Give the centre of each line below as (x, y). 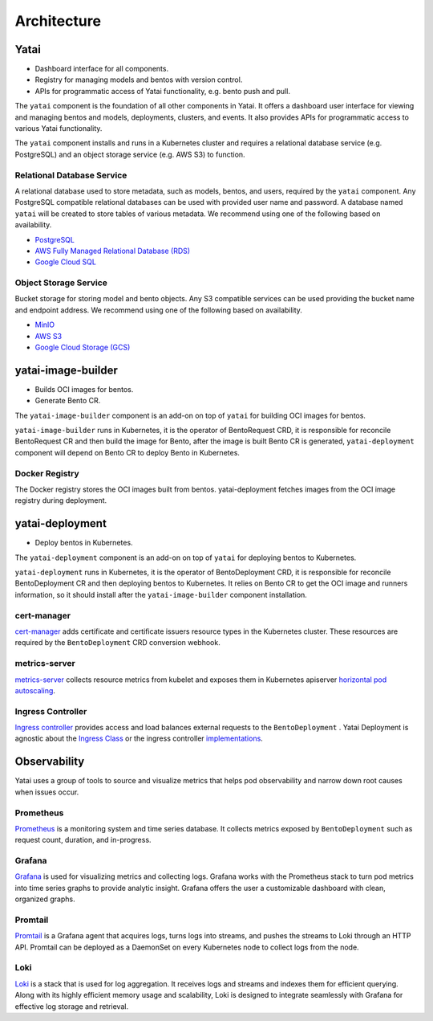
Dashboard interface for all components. (101, 69)
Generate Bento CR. (68, 401)
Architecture (58, 21)
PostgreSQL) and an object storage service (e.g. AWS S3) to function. (130, 154)
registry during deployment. (61, 500)
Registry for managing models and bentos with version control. (139, 80)
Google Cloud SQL (65, 262)
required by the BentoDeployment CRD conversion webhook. (117, 643)
